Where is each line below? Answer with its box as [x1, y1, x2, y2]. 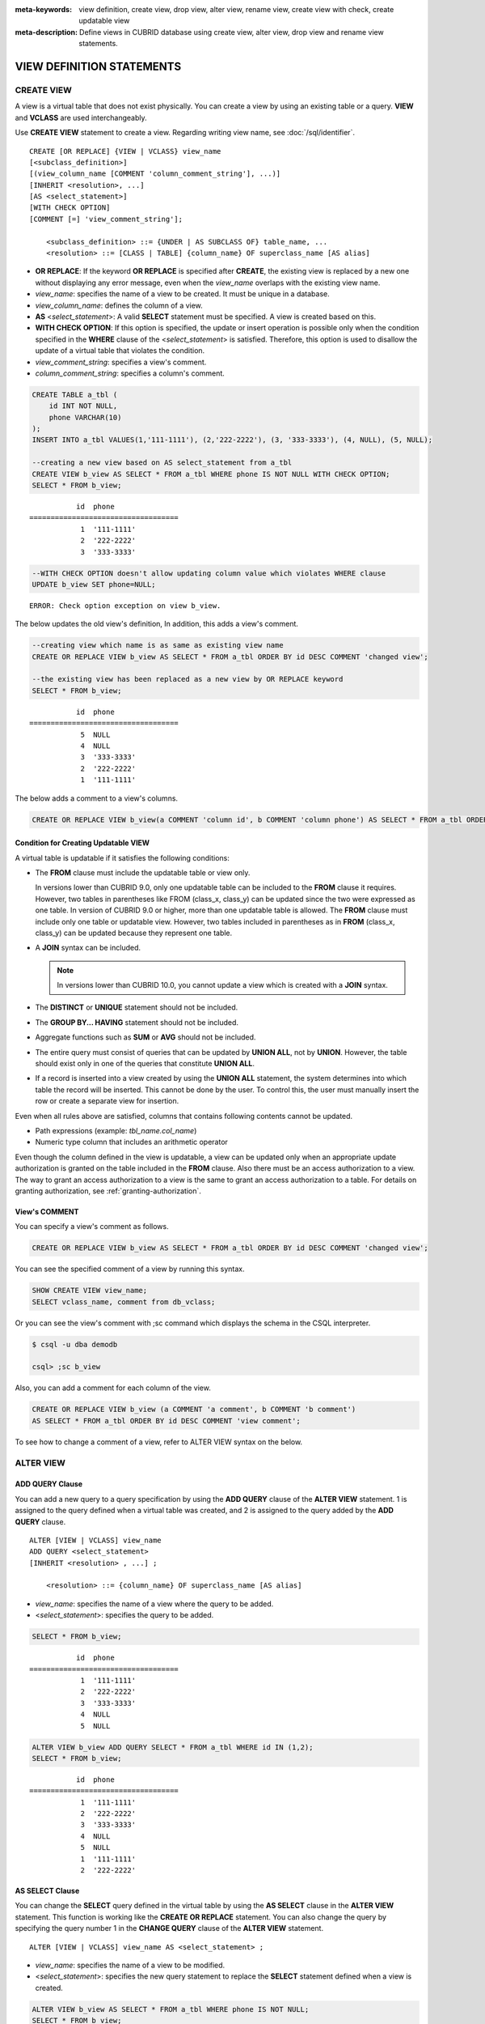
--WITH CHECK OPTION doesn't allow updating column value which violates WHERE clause [32, 568, 386, 578]
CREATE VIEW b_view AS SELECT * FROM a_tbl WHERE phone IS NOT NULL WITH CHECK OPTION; [32, 470, 390, 478]
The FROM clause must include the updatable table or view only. [35, 867, 251, 878]
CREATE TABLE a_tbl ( [32, 389, 118, 399]
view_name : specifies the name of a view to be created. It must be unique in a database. [35, 289, 331, 299]
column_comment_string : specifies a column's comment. [35, 368, 226, 378]
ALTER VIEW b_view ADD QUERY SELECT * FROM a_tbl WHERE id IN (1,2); [32, 1742, 314, 1752]
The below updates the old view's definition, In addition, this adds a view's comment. [15, 619, 299, 629]
